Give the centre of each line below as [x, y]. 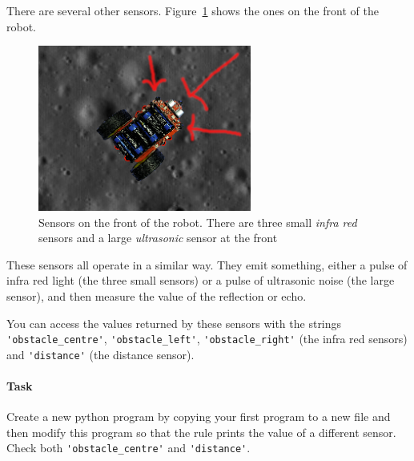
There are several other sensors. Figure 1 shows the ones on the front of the [193, 10]
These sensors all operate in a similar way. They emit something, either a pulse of [207, 264]
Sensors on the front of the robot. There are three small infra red [198, 222]
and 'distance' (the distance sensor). [100, 354]
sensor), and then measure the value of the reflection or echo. [157, 295]
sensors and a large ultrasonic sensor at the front [158, 238]
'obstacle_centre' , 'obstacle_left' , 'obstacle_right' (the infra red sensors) [207, 339]
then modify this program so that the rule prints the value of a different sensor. [201, 432]
